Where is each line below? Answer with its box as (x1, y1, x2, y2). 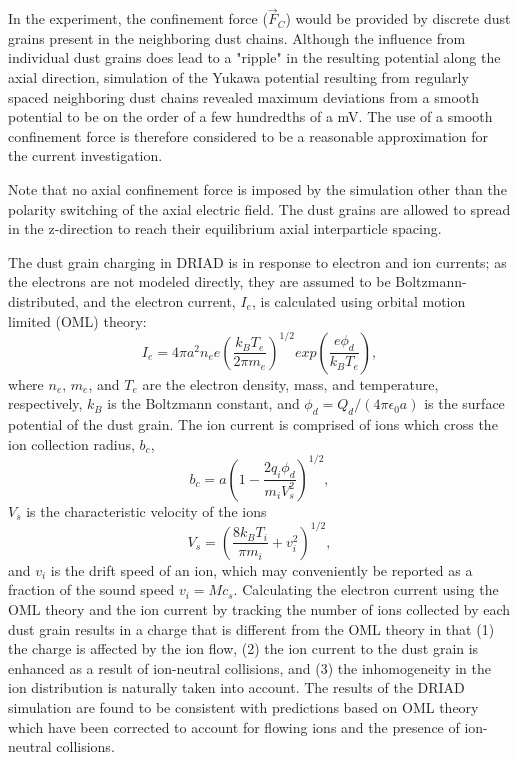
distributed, (8, 290, 79, 311)
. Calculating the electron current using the (233, 579, 499, 600)
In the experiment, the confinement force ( (8, 8, 268, 29)
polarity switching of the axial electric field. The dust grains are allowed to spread (8, 198, 511, 219)
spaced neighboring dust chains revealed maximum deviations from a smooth (8, 86, 480, 107)
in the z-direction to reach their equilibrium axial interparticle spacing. (8, 218, 442, 239)
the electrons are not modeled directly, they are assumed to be (8, 271, 391, 292)
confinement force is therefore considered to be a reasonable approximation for (8, 125, 489, 146)
